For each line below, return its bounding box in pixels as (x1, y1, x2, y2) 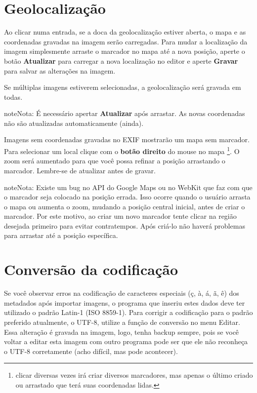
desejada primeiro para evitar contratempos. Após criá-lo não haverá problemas (4, 220, 245, 231)
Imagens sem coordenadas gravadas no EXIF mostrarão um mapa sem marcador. (4, 134, 250, 145)
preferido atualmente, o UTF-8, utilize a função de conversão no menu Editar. (4, 316, 240, 327)
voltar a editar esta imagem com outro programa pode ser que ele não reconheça (4, 336, 248, 347)
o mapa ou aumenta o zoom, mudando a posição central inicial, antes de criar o (4, 201, 245, 211)
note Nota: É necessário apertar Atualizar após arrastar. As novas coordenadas (4, 108, 245, 118)
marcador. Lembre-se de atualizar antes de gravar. (4, 165, 156, 175)
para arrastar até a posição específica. (4, 230, 118, 240)
